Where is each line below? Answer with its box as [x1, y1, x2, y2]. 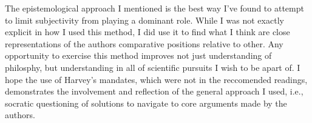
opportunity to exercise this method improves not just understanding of [5, 49, 272, 62]
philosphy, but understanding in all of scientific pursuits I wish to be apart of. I [5, 61, 300, 73]
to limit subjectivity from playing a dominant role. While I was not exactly [5, 13, 284, 26]
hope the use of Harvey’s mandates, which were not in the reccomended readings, [5, 73, 308, 85]
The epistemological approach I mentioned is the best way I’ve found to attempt [5, 2, 304, 14]
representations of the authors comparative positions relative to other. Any [5, 37, 283, 50]
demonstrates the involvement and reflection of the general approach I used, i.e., [5, 85, 304, 98]
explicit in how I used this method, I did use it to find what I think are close [5, 25, 290, 38]
